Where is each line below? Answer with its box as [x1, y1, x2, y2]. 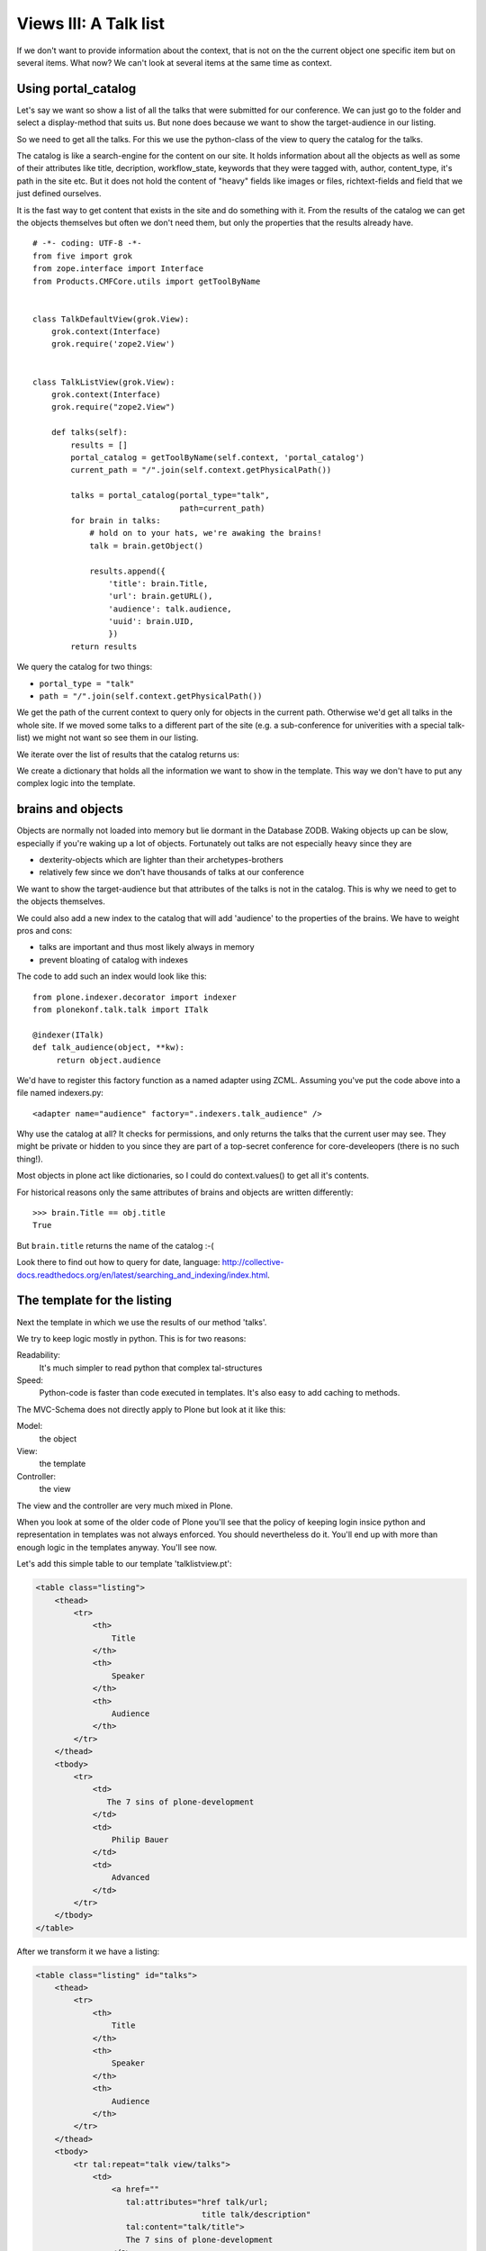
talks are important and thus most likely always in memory [39, 942, 256, 953]
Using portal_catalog [16, 81, 137, 96]
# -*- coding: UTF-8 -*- [32, 239, 142, 249]
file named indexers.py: [16, 1088, 103, 1098]
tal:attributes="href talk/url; [125, 2197, 269, 2207]
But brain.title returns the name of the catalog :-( [16, 1240, 215, 1251]
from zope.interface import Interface [32, 264, 204, 274]
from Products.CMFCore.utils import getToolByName [32, 276, 261, 286]
